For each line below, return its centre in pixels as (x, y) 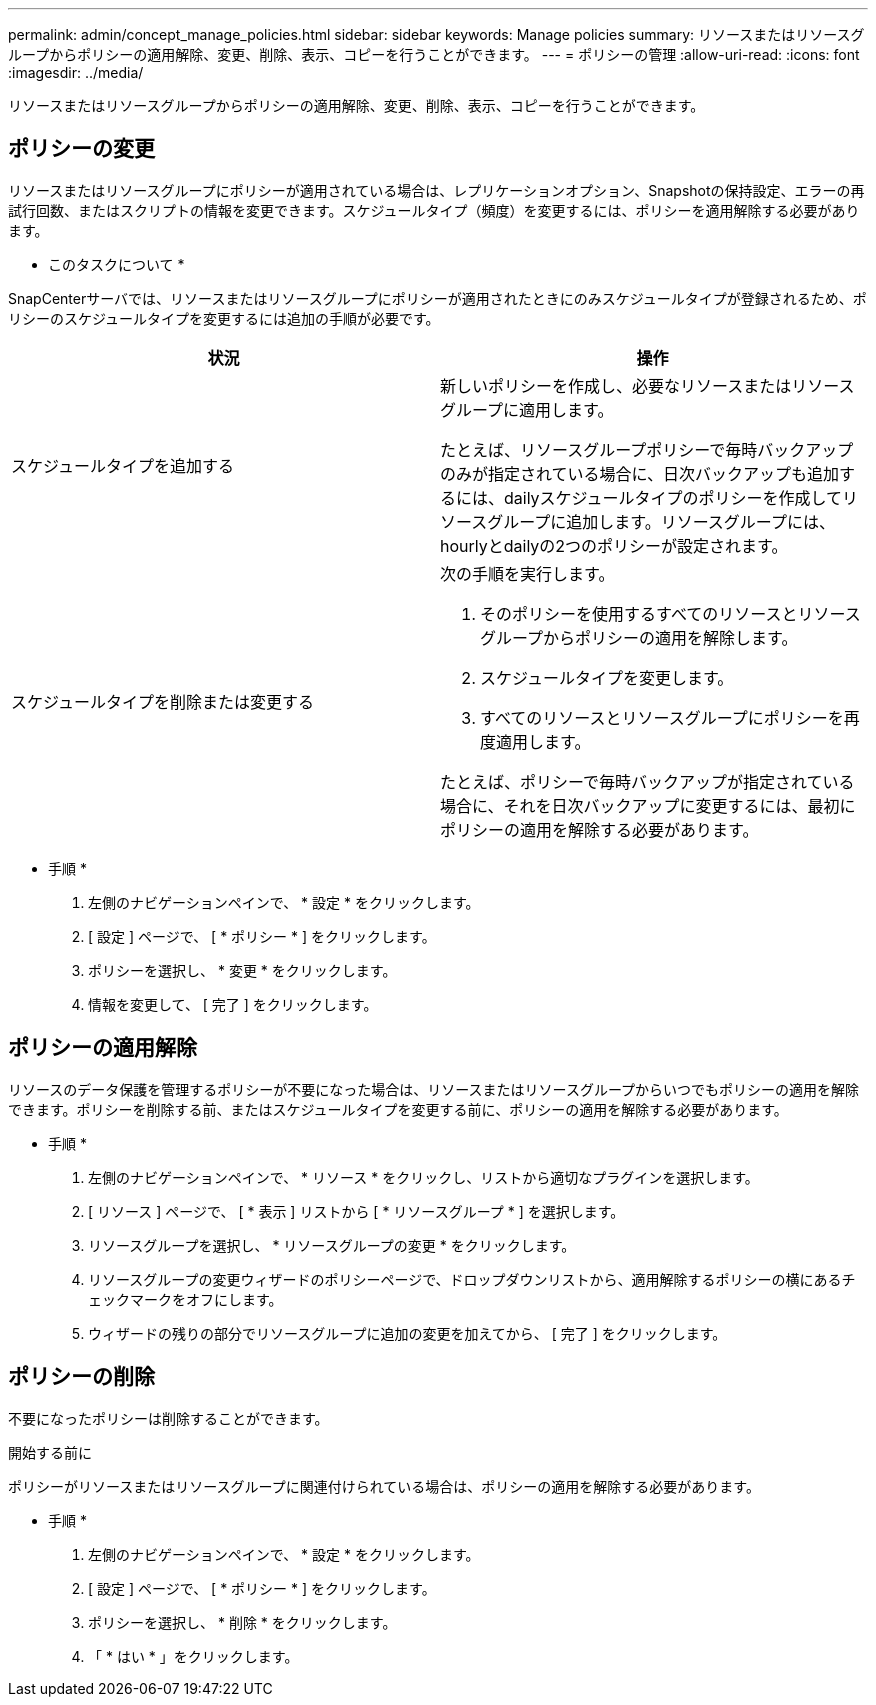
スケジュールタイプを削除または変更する (162, 701)
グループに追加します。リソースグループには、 (661, 521)
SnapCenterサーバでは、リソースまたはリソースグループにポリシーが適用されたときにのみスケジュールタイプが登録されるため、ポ (437, 298)
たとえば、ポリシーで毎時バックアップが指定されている (647, 781)
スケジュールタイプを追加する (122, 465)
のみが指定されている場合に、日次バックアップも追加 (640, 473)
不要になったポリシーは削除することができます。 (168, 1418)
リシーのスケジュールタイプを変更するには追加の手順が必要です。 (224, 318)
